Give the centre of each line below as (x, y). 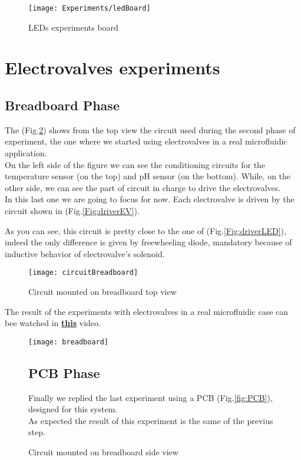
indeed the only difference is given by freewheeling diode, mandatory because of (148, 242)
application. (26, 153)
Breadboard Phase (62, 105)
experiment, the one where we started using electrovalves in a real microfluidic (146, 141)
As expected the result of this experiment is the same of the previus (151, 420)
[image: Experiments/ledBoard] (90, 8)
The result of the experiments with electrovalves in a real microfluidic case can (147, 311)
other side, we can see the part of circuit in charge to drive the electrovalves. (143, 187)
